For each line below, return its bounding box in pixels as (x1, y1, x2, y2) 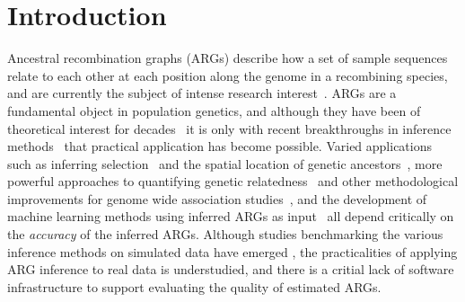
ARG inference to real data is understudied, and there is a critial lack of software (7, 260, 454, 279)
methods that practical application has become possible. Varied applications (7, 137, 433, 155)
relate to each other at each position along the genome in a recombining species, (7, 66, 448, 84)
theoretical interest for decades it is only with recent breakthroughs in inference (7, 119, 452, 138)
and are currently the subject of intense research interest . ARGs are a (7, 84, 397, 102)
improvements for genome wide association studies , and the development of (7, 189, 427, 208)
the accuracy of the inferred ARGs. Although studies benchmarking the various (7, 225, 443, 244)
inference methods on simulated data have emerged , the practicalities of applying (7, 242, 458, 261)
